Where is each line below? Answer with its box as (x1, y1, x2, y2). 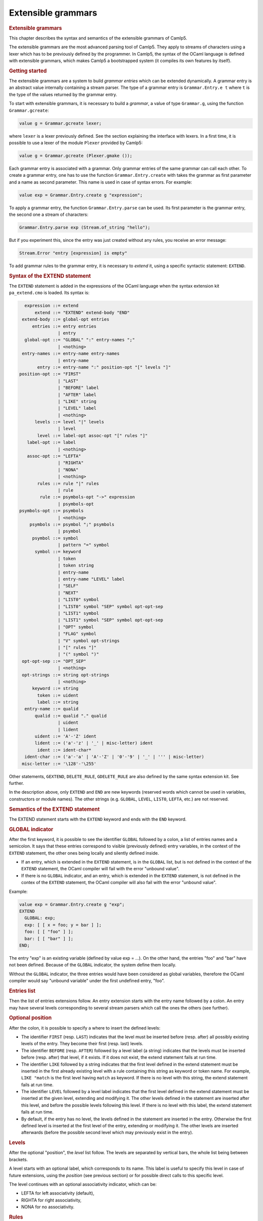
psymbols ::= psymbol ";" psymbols (29, 522, 114, 527)
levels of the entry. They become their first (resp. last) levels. (21, 1041, 144, 1047)
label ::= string (37, 699, 79, 705)
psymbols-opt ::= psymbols (19, 508, 84, 514)
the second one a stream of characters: (9, 211, 89, 217)
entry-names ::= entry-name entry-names (22, 351, 120, 357)
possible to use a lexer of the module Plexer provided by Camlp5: (9, 140, 143, 146)
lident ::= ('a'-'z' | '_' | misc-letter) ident (35, 740, 153, 746)
